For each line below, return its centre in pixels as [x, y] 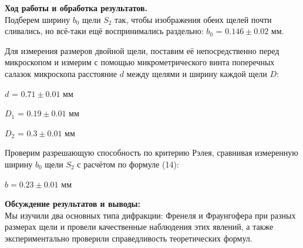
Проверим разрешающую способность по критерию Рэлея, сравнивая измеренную [151, 153]
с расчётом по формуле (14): [128, 164]
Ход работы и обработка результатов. [76, 8]
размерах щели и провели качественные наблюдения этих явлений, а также [139, 227]
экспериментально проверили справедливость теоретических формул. [129, 238]
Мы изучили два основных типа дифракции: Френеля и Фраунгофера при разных [150, 215]
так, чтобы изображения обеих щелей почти [193, 19]
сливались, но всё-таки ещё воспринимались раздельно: [104, 31]
